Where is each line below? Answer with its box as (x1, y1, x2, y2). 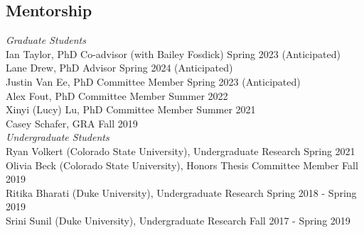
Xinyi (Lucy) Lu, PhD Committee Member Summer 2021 (6, 102, 256, 117)
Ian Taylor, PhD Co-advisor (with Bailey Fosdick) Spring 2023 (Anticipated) (6, 46, 341, 61)
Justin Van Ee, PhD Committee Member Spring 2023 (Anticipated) (6, 74, 301, 89)
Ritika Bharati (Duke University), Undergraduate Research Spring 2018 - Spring (6, 185, 357, 200)
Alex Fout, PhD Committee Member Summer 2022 (6, 88, 228, 103)
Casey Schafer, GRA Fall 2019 (6, 115, 138, 130)
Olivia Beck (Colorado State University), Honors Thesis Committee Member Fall (6, 157, 358, 172)
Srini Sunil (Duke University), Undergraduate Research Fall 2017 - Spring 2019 (6, 212, 350, 227)
